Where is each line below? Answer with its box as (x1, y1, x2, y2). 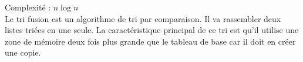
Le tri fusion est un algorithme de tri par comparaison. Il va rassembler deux (5, 12, 281, 24)
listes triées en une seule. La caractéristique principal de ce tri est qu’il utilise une (5, 24, 299, 36)
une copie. (5, 46, 41, 59)
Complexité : (5, 1, 51, 13)
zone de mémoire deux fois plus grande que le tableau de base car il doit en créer (5, 35, 296, 47)
